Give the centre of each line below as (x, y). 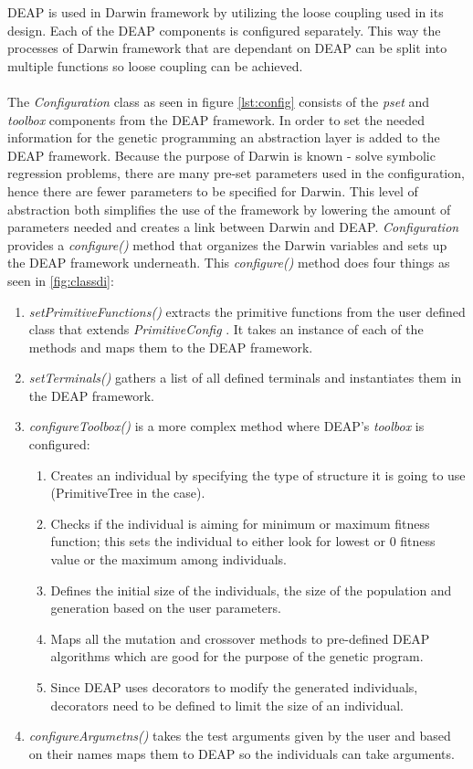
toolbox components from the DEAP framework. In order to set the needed (216, 119)
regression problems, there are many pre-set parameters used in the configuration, (236, 173)
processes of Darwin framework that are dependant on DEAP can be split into (227, 48)
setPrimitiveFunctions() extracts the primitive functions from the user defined (247, 311)
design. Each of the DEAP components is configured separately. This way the (224, 30)
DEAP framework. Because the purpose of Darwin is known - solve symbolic (221, 155)
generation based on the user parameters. (166, 608)
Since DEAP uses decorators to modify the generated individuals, (234, 687)
